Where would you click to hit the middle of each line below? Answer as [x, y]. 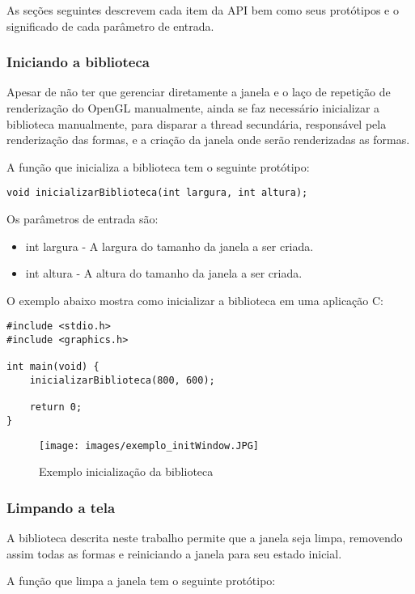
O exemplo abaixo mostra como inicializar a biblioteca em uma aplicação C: [195, 300]
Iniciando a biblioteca [78, 62]
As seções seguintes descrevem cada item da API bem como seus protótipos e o [203, 10]
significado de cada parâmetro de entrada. [110, 25]
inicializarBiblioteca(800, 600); [122, 381]
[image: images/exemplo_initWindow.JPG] [149, 445]
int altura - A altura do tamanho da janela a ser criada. [164, 273]
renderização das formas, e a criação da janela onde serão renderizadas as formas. [208, 140]
